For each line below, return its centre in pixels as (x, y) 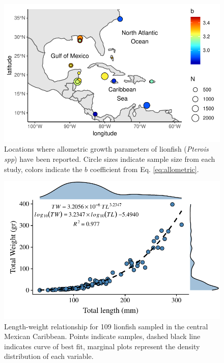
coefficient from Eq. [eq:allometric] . (144, 169)
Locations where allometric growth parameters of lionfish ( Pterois (106, 149)
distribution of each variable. (49, 356)
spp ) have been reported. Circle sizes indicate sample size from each (110, 159)
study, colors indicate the (43, 169)
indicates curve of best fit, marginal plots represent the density (102, 346)
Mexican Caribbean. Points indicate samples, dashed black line (102, 336)
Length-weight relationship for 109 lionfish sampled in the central (106, 326)
